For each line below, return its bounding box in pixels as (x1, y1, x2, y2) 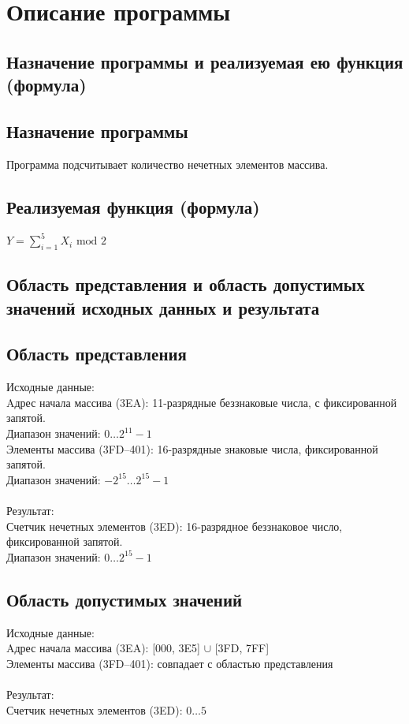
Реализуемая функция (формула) (6, 194, 260, 218)
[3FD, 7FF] (214, 640, 270, 656)
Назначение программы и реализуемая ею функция (6, 49, 403, 73)
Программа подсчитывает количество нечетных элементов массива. (6, 155, 329, 172)
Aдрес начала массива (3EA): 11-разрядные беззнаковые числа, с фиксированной (6, 394, 397, 410)
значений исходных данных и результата (6, 295, 320, 319)
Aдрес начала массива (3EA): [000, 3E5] (6, 640, 200, 656)
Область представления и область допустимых (6, 272, 365, 297)
